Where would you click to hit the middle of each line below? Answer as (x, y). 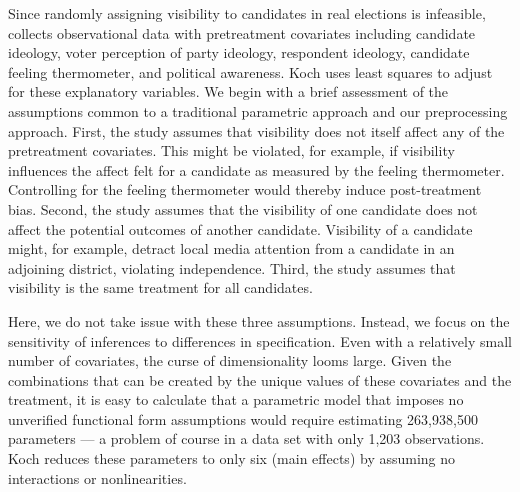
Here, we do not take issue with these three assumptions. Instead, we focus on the (259, 320)
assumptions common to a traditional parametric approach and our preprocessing (258, 110)
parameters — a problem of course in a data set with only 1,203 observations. (246, 438)
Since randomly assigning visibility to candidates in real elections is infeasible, (247, 13)
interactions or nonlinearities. (97, 477)
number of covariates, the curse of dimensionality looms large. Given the (230, 360)
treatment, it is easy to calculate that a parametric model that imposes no (236, 399)
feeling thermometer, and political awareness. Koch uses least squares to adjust (250, 71)
